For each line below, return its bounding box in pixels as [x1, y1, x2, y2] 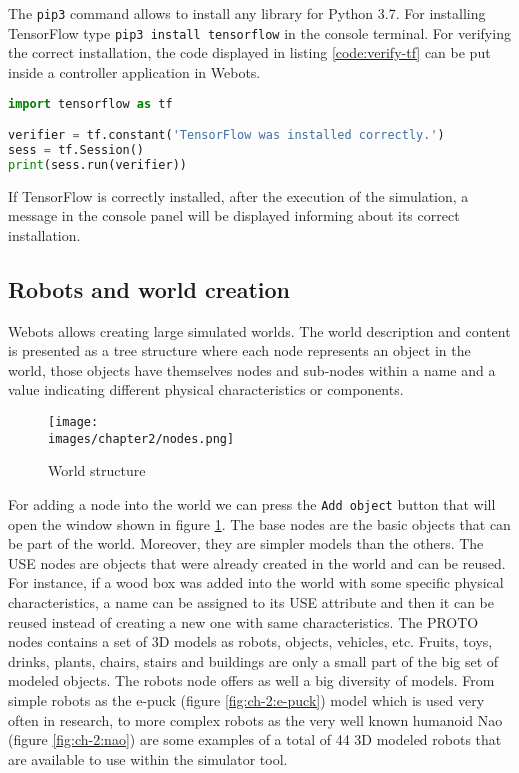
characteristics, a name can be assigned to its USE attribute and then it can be [8, 591, 495, 612]
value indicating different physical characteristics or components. [8, 379, 404, 400]
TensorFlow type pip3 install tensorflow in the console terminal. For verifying [8, 22, 511, 43]
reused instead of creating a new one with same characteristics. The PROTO [8, 611, 479, 632]
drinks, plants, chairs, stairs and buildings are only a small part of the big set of [8, 650, 499, 671]
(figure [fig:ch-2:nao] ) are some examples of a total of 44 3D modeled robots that [8, 729, 502, 750]
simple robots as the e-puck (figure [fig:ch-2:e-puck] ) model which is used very [8, 689, 485, 710]
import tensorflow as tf [8, 96, 173, 111]
